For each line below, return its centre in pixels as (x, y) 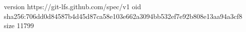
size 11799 (19, 25)
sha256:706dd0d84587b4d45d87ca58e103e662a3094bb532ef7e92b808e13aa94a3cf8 (123, 16)
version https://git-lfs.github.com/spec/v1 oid (73, 6)
